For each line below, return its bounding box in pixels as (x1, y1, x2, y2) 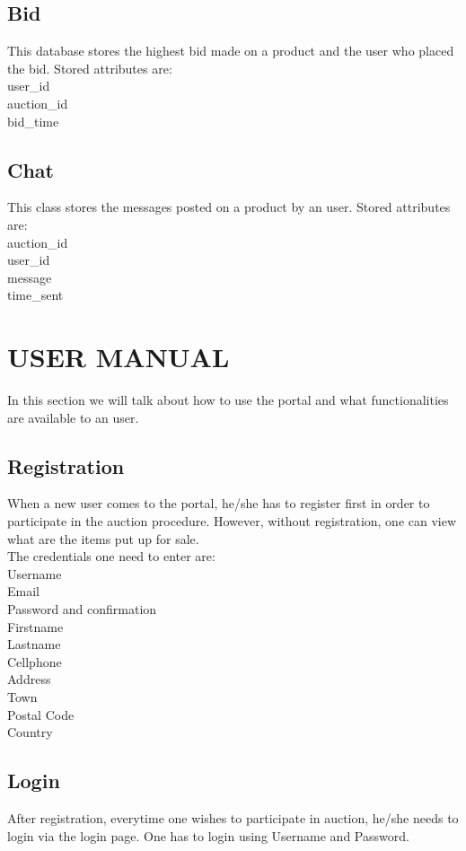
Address (7, 670, 51, 689)
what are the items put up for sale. (7, 529, 199, 548)
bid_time (7, 111, 59, 130)
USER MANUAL (7, 338, 230, 375)
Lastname (7, 635, 61, 654)
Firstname (7, 617, 64, 636)
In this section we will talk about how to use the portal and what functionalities (7, 390, 449, 409)
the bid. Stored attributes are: (7, 58, 172, 77)
